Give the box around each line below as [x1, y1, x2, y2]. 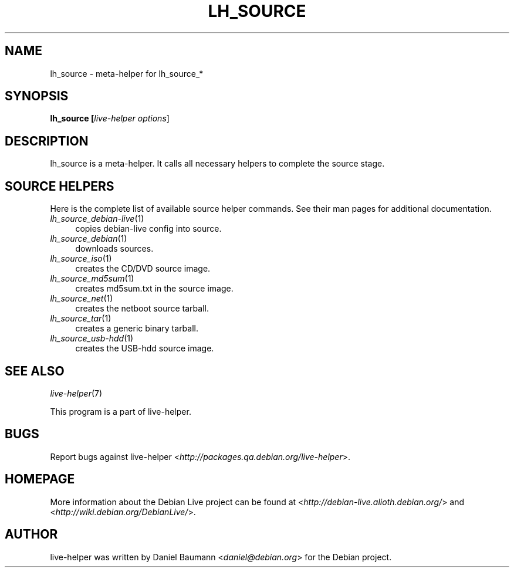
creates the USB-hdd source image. [75, 343, 214, 354]
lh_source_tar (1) [50, 313, 111, 324]
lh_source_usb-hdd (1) [50, 333, 134, 344]
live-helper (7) [50, 388, 103, 398]
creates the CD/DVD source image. [75, 263, 211, 274]
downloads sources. [75, 243, 154, 254]
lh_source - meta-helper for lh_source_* [50, 68, 204, 79]
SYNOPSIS [5, 89, 69, 104]
